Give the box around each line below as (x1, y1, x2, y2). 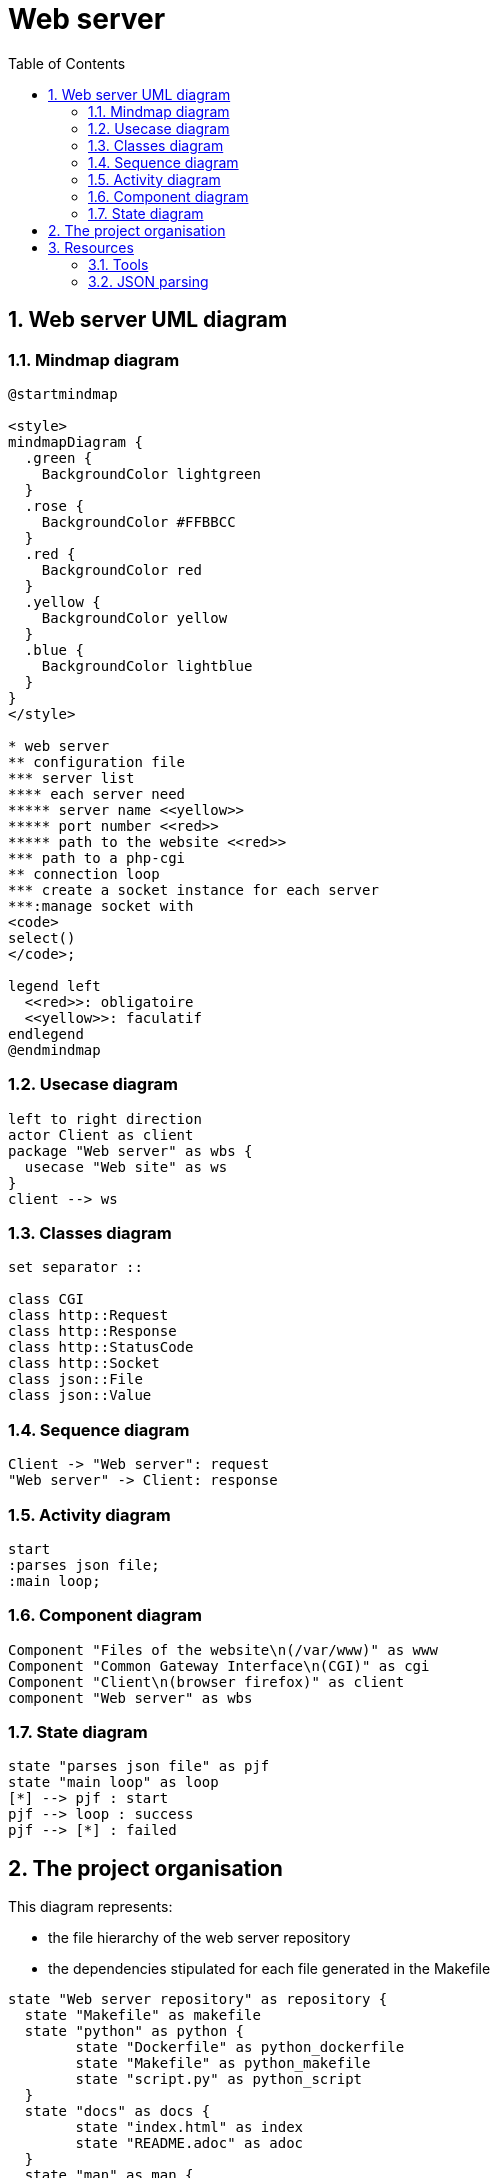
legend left (8, 977, 101, 994)
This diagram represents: (8, 1898, 173, 1916)
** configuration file (8, 753, 186, 770)
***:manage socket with (8, 897, 194, 914)
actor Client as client (8, 1126, 194, 1143)
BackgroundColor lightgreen (41, 465, 261, 482)
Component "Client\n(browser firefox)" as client (8, 1673, 405, 1690)
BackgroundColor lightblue (41, 657, 253, 674)
